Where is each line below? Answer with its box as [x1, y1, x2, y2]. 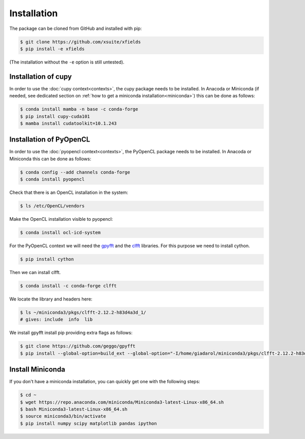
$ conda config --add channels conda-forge [20, 169, 131, 175]
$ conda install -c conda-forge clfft [20, 283, 117, 289]
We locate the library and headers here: [9, 296, 93, 302]
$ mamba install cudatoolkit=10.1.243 [20, 120, 117, 126]
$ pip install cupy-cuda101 [20, 113, 90, 119]
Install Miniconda [9, 365, 66, 374]
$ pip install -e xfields [20, 46, 85, 52]
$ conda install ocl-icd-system [20, 230, 101, 235]
